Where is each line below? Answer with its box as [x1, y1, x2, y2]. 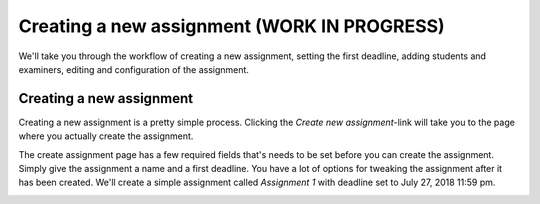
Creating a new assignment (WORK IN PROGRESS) [18, 15, 445, 37]
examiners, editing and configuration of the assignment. [18, 63, 250, 75]
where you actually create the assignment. [18, 130, 194, 142]
